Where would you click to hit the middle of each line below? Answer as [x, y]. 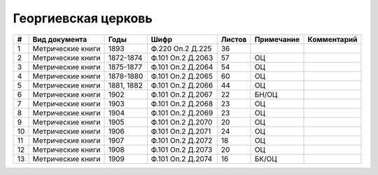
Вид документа [60, 39]
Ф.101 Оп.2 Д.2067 [182, 94]
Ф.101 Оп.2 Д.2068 [182, 104]
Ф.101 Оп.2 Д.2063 [182, 57]
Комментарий [332, 39]
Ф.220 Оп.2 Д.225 [181, 48]
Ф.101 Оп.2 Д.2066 [182, 85]
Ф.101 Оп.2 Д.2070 [182, 122]
